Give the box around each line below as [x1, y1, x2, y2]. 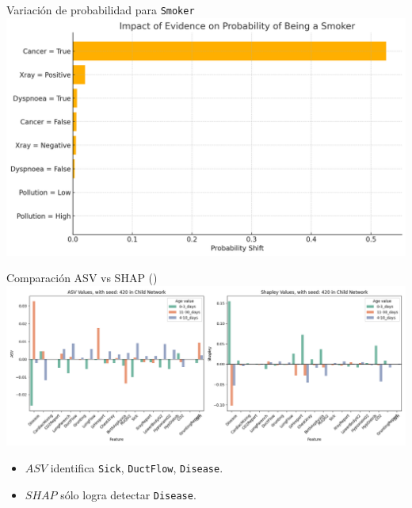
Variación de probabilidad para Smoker [6, 2, 195, 17]
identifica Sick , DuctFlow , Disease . [50, 459, 223, 476]
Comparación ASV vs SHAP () [6, 269, 158, 286]
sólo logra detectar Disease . [60, 486, 196, 502]
